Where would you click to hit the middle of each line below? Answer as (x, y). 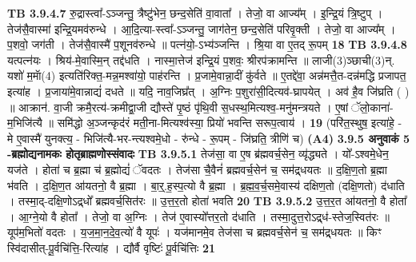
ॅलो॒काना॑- (371, 107)
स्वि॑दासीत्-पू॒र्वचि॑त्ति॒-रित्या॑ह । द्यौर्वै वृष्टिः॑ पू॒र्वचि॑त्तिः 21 (112, 247)
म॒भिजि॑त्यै (25, 123)
